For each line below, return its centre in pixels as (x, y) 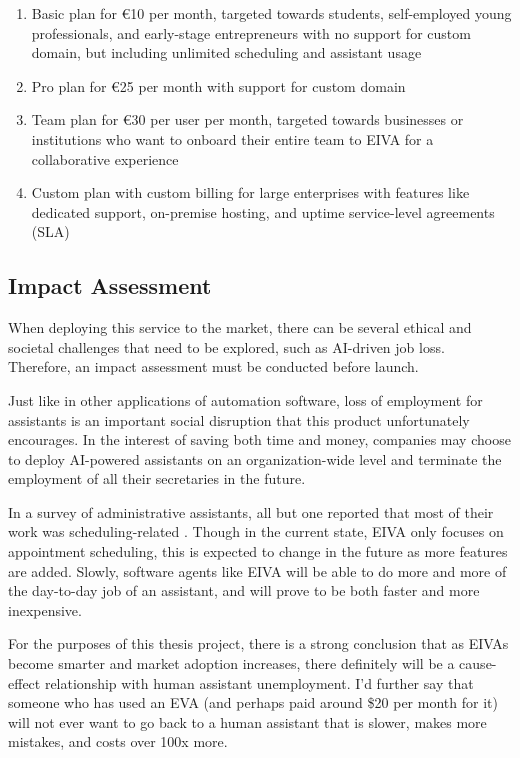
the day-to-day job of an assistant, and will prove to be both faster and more (244, 590)
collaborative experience (105, 158)
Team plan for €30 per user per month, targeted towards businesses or (247, 119)
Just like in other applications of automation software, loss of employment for (245, 399)
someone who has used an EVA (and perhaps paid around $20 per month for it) (253, 702)
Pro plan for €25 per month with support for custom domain (218, 85)
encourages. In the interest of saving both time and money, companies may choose (259, 439)
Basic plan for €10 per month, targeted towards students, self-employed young (271, 13)
